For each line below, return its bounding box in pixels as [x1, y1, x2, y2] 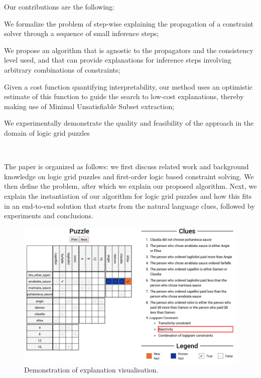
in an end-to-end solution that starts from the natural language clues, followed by [4, 200, 255, 211]
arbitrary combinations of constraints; [4, 64, 120, 75]
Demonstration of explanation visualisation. [24, 364, 159, 375]
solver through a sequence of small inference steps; [4, 28, 159, 39]
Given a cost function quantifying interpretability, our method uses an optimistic [4, 81, 253, 92]
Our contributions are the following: [4, 2, 114, 12]
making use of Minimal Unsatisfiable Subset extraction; [4, 101, 175, 111]
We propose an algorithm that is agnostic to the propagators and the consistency [4, 45, 253, 55]
